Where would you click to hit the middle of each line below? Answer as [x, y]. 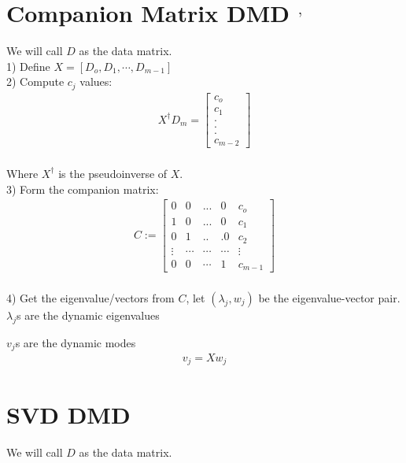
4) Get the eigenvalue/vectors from [90, 297]
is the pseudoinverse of [113, 173]
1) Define [28, 66]
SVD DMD [68, 414]
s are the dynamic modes [76, 342]
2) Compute [35, 81]
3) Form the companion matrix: [83, 189]
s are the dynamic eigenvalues [88, 315]
